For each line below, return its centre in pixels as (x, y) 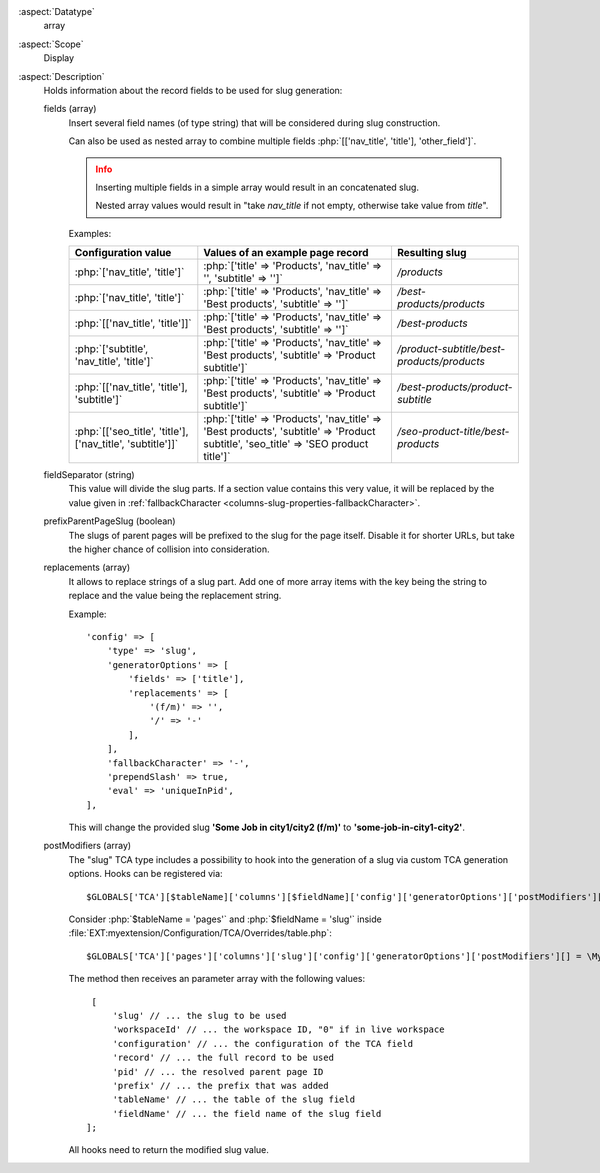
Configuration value (123, 253)
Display (59, 58)
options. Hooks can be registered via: (146, 874)
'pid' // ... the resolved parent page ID (218, 1071)
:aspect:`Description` (61, 76)
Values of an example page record (286, 253)
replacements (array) (87, 567)
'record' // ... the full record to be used (223, 1058)
